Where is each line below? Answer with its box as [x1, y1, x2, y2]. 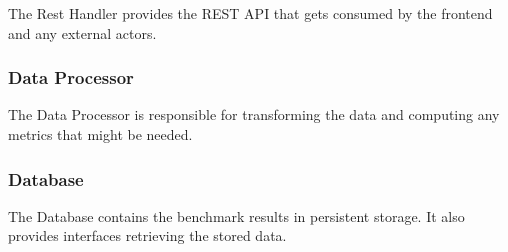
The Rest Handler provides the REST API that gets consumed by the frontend [8, 3, 493, 23]
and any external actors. [8, 22, 157, 43]
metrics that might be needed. [8, 124, 193, 144]
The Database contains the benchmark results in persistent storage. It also [8, 205, 465, 226]
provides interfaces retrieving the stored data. [8, 225, 287, 246]
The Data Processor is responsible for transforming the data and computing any [8, 104, 500, 125]
